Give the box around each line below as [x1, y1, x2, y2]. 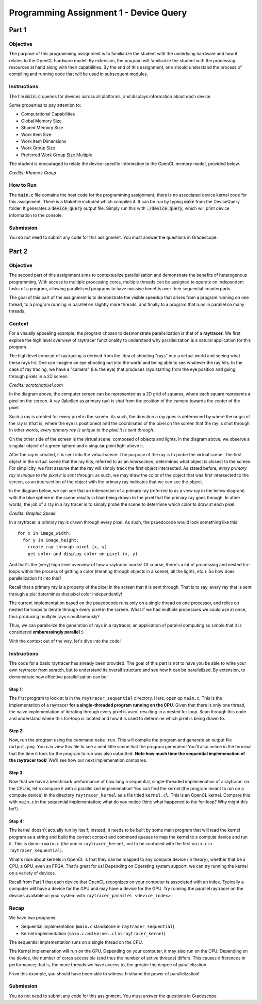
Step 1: [9, 686, 23, 692]
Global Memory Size [21, 118, 62, 124]
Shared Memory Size [21, 125, 63, 131]
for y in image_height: [22, 537, 80, 543]
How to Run [9, 182, 37, 189]
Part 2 [9, 247, 28, 255]
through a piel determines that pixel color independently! [9, 591, 122, 597]
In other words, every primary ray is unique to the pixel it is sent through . [9, 427, 155, 433]
